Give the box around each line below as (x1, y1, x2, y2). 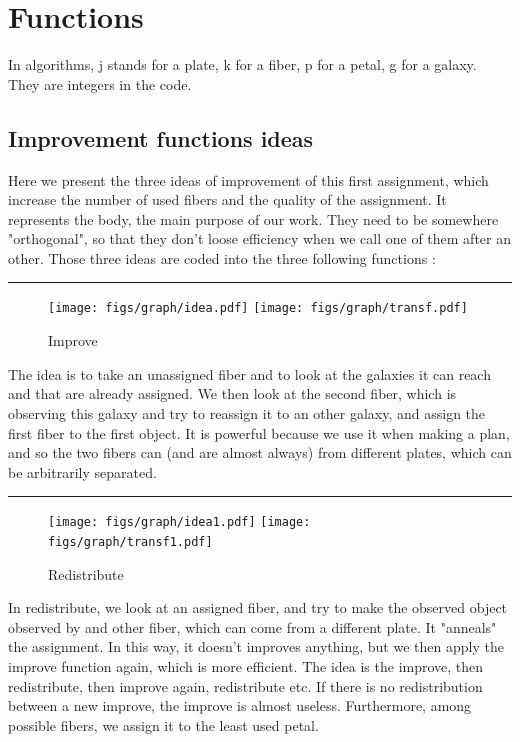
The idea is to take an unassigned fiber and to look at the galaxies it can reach (8, 363, 491, 384)
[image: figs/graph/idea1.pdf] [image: (48, 515, 311, 530)
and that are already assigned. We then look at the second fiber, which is (8, 383, 457, 404)
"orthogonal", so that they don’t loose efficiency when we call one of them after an (8, 228, 512, 249)
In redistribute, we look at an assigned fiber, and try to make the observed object (8, 597, 508, 618)
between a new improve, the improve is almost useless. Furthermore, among (8, 695, 472, 716)
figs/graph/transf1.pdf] (48, 534, 213, 549)
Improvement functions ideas (8, 122, 314, 153)
